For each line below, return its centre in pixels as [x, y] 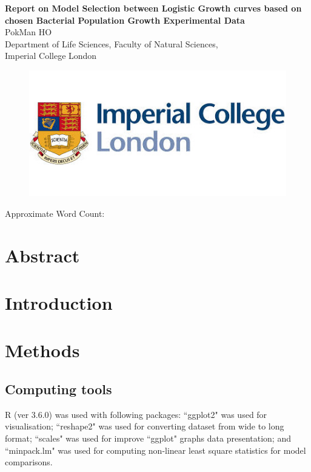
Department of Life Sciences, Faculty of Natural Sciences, [112, 43]
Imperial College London [51, 56]
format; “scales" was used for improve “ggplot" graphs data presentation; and [148, 438]
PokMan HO [28, 32]
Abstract [42, 255]
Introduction [59, 303]
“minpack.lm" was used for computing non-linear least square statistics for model [155, 450]
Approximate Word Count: [55, 213]
